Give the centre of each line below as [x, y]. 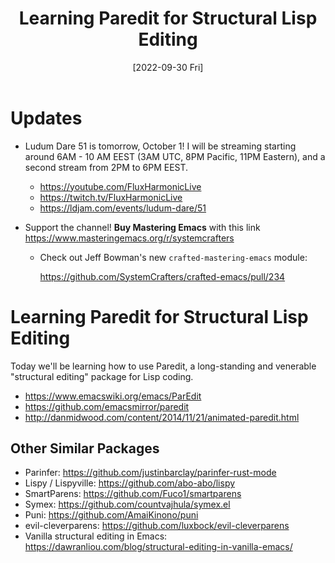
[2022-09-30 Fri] [168, 67]
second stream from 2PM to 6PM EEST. [106, 167]
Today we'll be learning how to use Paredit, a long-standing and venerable [163, 366]
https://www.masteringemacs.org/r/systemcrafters [129, 238]
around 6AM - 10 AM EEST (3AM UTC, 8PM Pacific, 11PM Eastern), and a [175, 156]
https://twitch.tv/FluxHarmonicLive [111, 197]
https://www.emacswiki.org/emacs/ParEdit [113, 396]
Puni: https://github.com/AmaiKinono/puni [111, 515]
